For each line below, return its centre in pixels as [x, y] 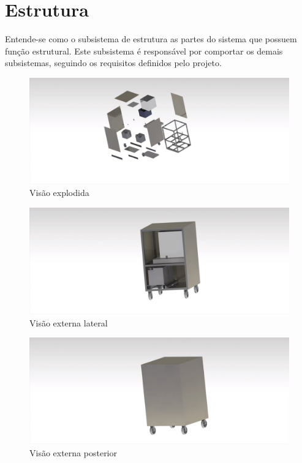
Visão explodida [59, 193]
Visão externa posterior [73, 452]
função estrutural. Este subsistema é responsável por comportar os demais [144, 51]
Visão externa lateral [69, 322]
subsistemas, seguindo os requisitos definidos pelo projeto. [113, 63]
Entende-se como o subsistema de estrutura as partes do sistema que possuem [151, 39]
